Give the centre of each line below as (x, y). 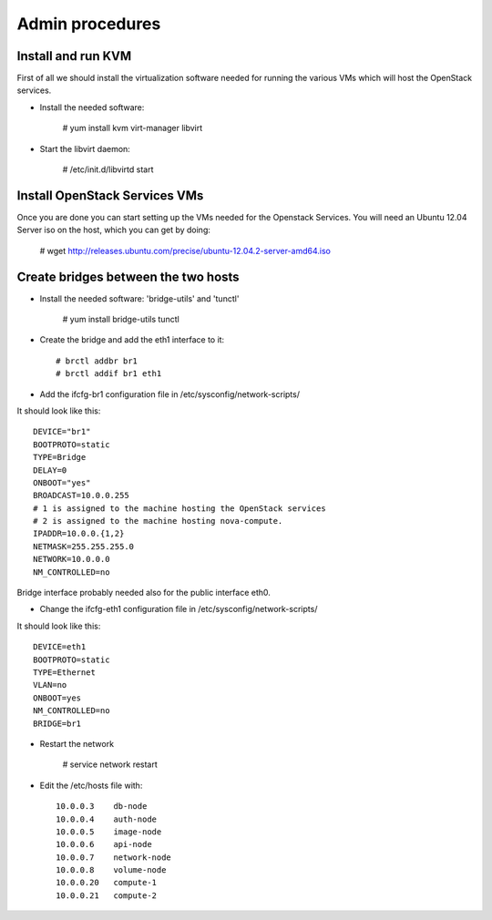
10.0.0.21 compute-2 (107, 895)
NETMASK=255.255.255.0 (84, 546)
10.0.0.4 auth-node (107, 819)
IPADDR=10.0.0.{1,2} (79, 534)
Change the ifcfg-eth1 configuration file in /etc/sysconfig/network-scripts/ (179, 609)
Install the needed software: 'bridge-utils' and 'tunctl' (139, 298)
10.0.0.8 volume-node (111, 870)
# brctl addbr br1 (97, 361)
